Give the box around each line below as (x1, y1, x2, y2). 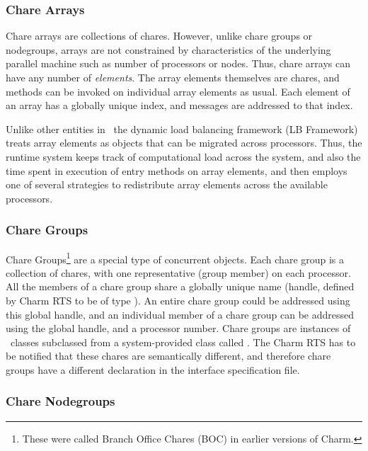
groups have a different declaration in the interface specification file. (6, 362, 300, 377)
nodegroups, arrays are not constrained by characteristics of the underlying (6, 42, 331, 57)
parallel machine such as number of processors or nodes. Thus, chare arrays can (6, 56, 351, 71)
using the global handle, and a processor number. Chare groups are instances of (6, 321, 351, 336)
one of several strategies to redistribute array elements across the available (6, 177, 328, 192)
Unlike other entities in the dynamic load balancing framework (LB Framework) (6, 121, 358, 136)
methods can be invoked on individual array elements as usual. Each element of (6, 84, 350, 98)
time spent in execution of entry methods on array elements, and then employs (6, 163, 347, 178)
